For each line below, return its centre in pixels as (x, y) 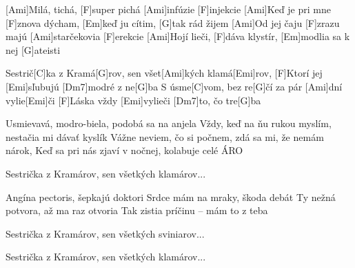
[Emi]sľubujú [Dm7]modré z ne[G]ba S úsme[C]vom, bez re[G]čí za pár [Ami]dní (174, 86)
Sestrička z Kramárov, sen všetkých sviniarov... (105, 233)
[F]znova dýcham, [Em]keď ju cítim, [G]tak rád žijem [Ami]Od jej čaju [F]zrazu (173, 22)
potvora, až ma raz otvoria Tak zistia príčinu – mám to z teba (137, 210)
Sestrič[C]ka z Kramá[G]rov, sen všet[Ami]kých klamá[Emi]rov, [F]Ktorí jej (164, 73)
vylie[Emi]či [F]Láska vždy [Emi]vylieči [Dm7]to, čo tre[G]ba (133, 100)
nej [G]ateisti (33, 49)
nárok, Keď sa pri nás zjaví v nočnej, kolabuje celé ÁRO (124, 150)
